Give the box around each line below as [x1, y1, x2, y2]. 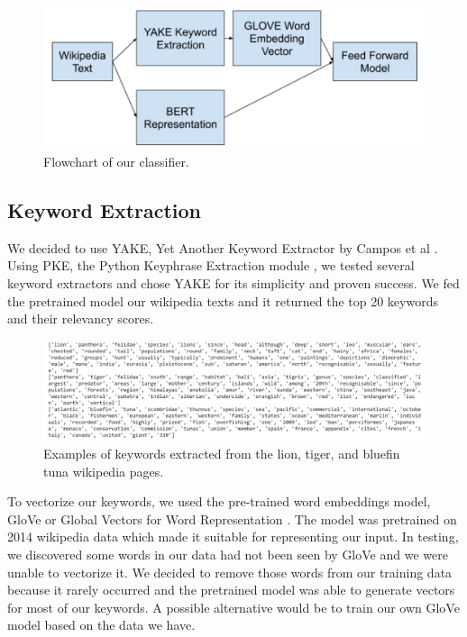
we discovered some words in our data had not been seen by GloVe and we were [7, 545, 448, 564]
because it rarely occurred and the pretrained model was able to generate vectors [7, 580, 455, 599]
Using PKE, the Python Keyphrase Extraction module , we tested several [7, 256, 415, 275]
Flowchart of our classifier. [43, 151, 189, 170]
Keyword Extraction [7, 196, 202, 223]
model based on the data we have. [7, 615, 196, 634]
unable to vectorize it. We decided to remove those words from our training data [7, 562, 453, 581]
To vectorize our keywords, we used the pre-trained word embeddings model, [7, 492, 431, 511]
